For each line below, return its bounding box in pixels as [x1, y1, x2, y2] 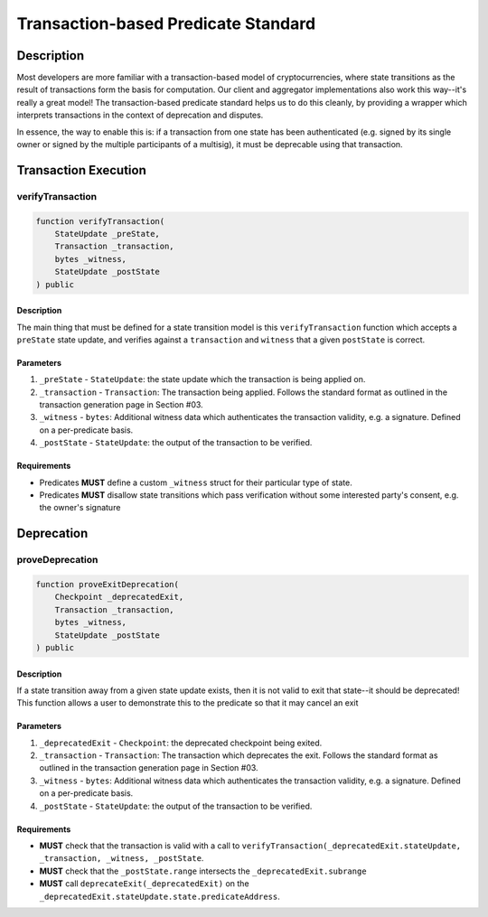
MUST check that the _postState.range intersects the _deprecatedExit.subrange [39, 866, 367, 876]
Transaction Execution [16, 163, 146, 178]
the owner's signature [39, 502, 121, 513]
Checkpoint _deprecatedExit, [54, 592, 184, 603]
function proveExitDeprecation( [35, 579, 180, 589]
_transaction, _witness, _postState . [39, 853, 204, 864]
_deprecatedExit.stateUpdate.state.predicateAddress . [39, 891, 280, 902]
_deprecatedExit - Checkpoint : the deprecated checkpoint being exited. [39, 737, 323, 748]
